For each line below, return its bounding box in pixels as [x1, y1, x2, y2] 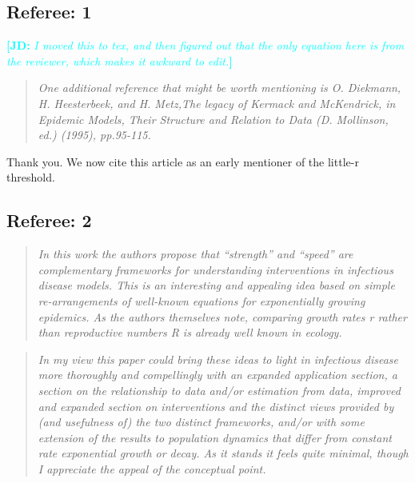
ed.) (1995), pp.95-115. [38, 126, 151, 143]
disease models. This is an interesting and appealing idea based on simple [38, 277, 395, 293]
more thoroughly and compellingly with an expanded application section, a [38, 366, 397, 383]
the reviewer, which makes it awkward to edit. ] [6, 52, 233, 69]
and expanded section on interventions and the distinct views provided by [38, 397, 394, 414]
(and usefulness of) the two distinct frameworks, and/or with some [38, 413, 365, 430]
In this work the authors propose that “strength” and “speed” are [38, 245, 353, 262]
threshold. [6, 169, 55, 186]
